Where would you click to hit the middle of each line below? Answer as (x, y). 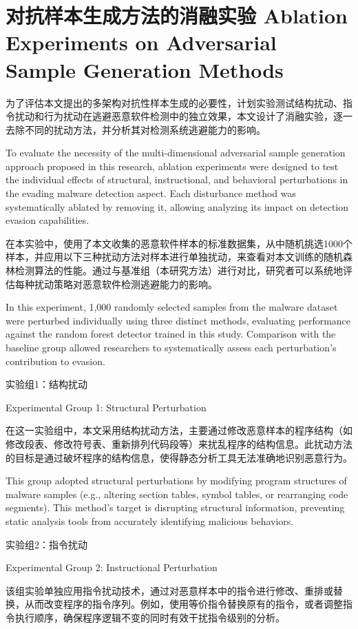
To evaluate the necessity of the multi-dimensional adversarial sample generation (176, 153)
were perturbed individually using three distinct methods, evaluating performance (178, 320)
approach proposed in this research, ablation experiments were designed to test (172, 166)
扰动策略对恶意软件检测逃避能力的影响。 (126, 283)
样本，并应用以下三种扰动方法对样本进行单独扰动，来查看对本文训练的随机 (174, 257)
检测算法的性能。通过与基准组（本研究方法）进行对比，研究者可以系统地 (179, 270)
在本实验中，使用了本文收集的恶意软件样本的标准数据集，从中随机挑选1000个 (179, 243)
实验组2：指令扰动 (46, 544)
